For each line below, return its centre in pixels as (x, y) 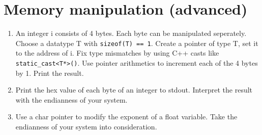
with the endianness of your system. (71, 99)
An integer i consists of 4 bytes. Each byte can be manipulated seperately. (131, 33)
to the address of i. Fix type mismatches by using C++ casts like (117, 53)
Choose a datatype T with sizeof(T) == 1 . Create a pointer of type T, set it (137, 43)
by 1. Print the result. (50, 73)
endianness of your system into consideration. (86, 126)
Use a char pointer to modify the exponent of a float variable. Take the (126, 117)
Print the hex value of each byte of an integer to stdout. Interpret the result (134, 90)
